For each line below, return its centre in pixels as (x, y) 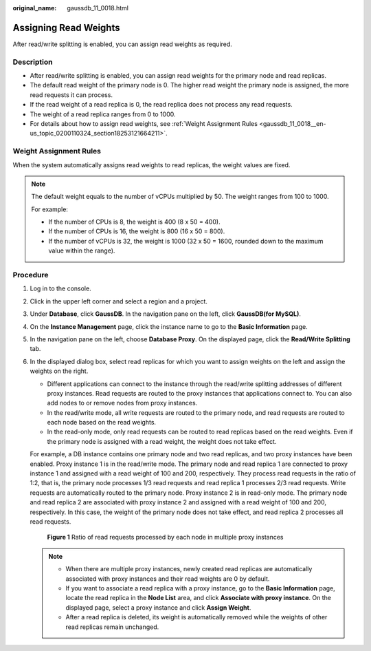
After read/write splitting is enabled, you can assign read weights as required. (123, 44)
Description (33, 62)
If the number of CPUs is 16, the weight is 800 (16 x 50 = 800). (137, 231)
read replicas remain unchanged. (112, 627)
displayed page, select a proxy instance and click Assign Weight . (158, 607)
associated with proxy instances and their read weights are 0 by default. (168, 579)
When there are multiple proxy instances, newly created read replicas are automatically (189, 569)
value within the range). (82, 250)
